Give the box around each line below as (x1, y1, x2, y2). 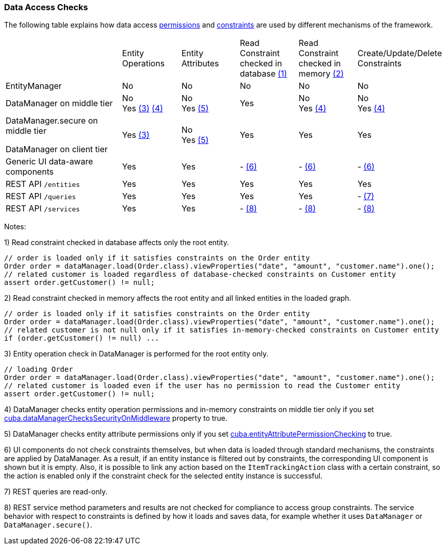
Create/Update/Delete (357, 48, 442, 59)
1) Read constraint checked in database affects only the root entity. (4, 238, 229, 247)
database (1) (240, 68, 287, 79)
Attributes (181, 58, 219, 69)
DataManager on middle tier (6, 98, 113, 109)
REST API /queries (6, 191, 76, 202)
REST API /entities (6, 179, 80, 189)
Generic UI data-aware (6, 156, 93, 167)
